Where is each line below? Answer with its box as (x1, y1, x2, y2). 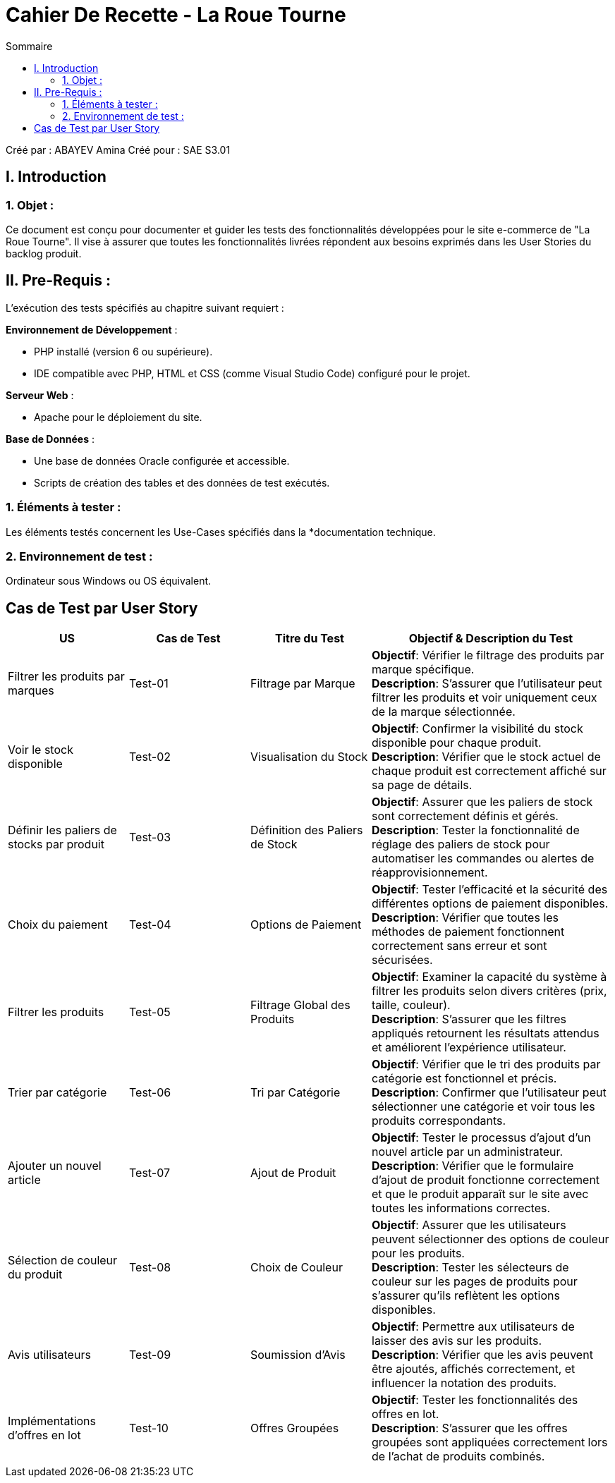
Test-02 (129, 750, 171, 764)
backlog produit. (6, 247, 82, 260)
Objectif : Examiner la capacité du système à (372, 970, 607, 984)
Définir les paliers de (8, 823, 117, 838)
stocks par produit (8, 837, 104, 852)
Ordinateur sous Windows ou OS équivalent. (6, 575, 212, 587)
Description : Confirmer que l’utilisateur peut (372, 1085, 607, 1100)
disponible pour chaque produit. (372, 736, 542, 750)
